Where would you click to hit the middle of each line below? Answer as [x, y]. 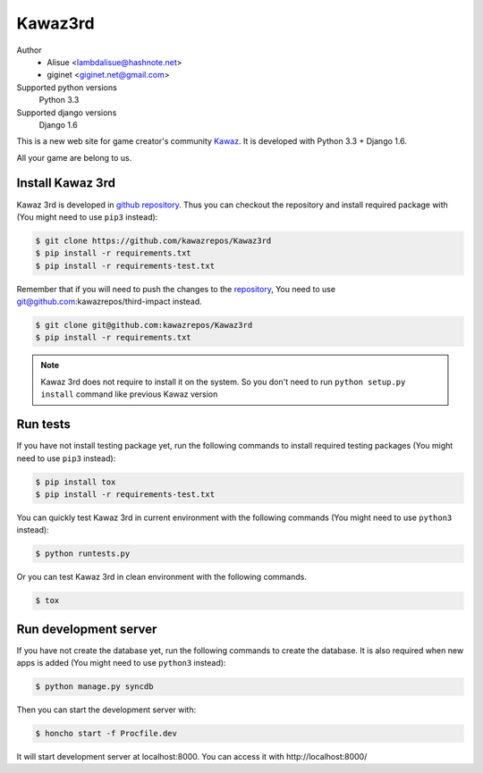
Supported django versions [67, 113]
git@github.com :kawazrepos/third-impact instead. [109, 302]
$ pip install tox [76, 482]
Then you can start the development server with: [106, 710]
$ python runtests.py [83, 554]
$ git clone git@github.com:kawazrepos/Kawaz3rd [144, 325]
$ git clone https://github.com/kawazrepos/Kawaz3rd [153, 240]
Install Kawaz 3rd [66, 183]
